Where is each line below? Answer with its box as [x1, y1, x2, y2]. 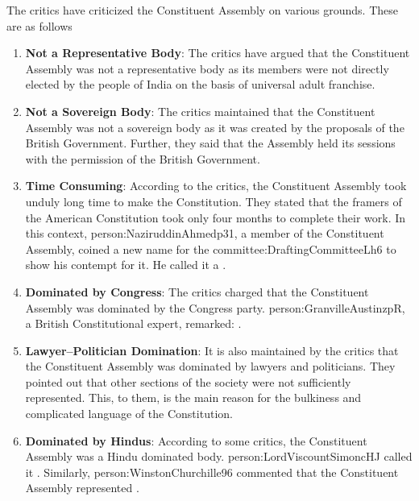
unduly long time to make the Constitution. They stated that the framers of [25, 193, 402, 209]
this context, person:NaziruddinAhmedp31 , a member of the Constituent [25, 225, 384, 242]
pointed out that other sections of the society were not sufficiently [25, 373, 351, 390]
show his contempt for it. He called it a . [25, 256, 226, 273]
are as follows [6, 17, 73, 34]
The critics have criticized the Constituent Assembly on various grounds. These [6, 2, 398, 18]
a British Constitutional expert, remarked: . [25, 315, 242, 332]
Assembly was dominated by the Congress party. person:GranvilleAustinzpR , [25, 299, 405, 316]
